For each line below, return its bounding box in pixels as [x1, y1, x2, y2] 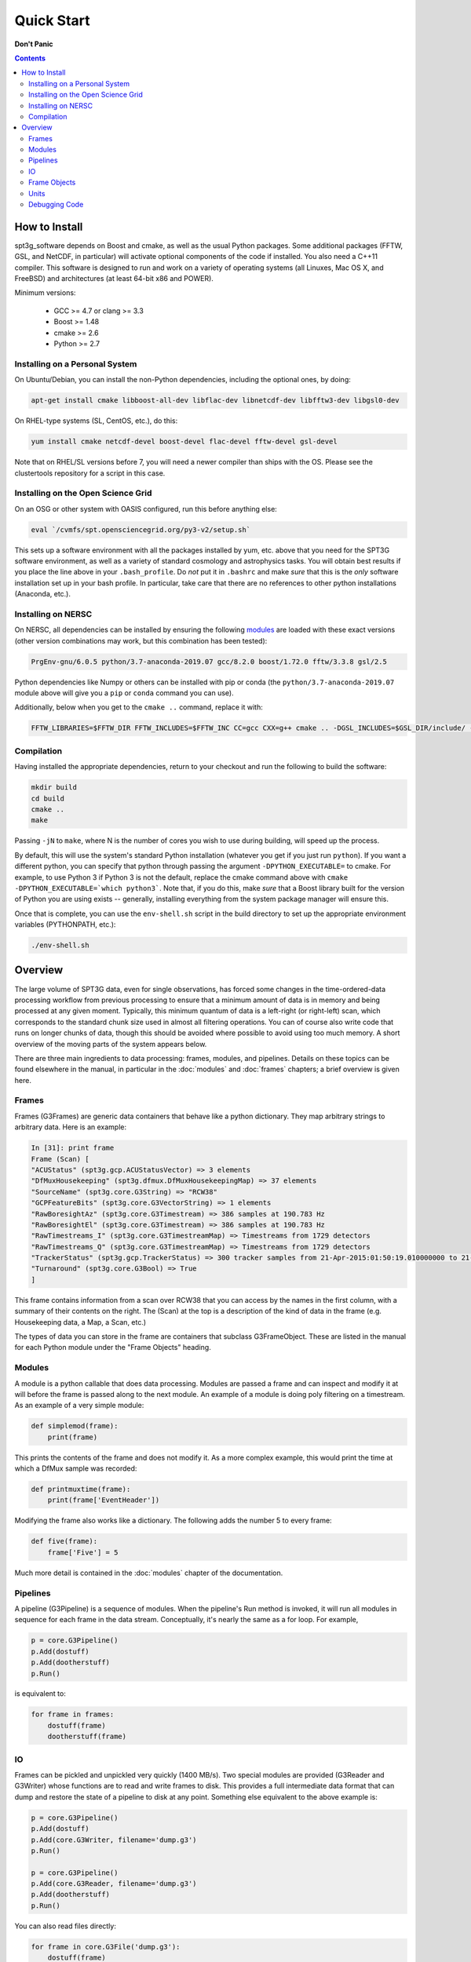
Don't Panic [14, 39, 54, 49]
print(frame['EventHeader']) [47, 1496, 160, 1504]
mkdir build [31, 783, 78, 792]
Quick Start [14, 12, 90, 29]
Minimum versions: [14, 288, 76, 297]
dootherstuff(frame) [47, 1732, 127, 1741]
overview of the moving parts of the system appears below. [14, 1039, 207, 1048]
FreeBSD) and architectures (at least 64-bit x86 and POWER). [14, 274, 214, 283]
